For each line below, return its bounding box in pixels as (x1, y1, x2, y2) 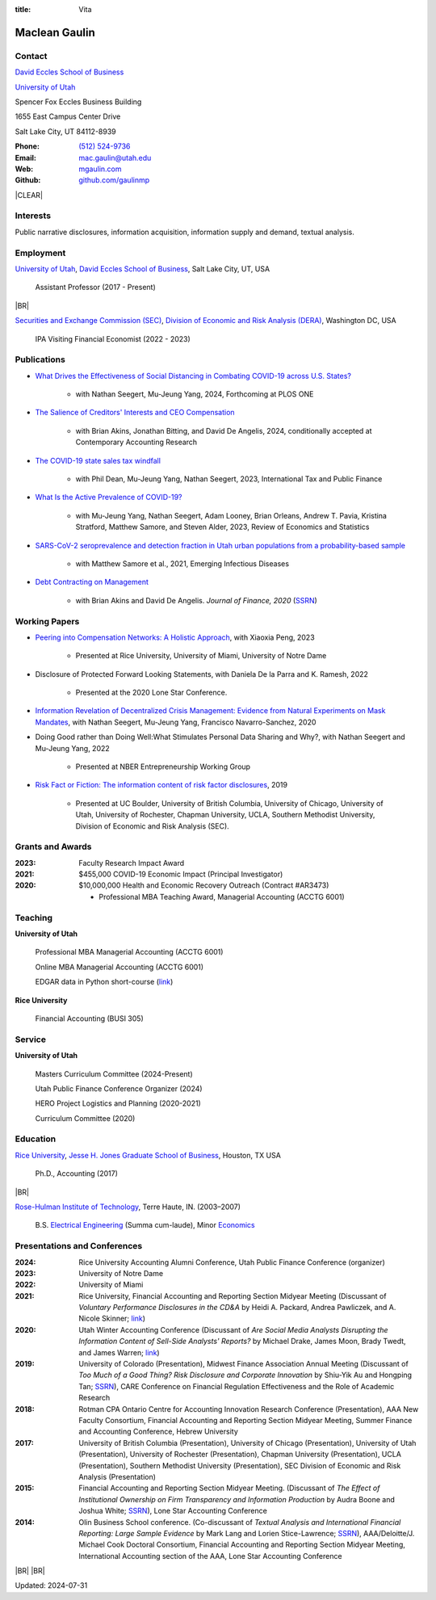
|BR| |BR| (15, 1566, 45, 1576)
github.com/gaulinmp (78, 175, 150, 185)
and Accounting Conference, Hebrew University (78, 1426, 238, 1437)
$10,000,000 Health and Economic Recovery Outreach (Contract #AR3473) (78, 880, 329, 890)
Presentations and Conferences (15, 1241, 143, 1252)
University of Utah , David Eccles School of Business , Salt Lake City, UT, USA (15, 263, 270, 274)
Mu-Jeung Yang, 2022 (35, 743, 111, 753)
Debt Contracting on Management (35, 577, 149, 587)
